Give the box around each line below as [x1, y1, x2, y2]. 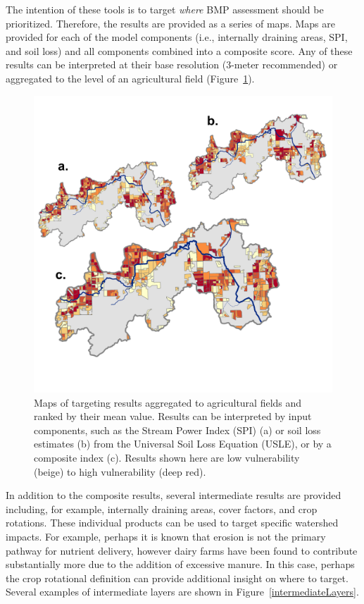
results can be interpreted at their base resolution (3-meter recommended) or [6, 57, 338, 72]
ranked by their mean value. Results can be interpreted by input [34, 409, 312, 424]
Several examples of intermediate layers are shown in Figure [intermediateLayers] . [6, 584, 359, 599]
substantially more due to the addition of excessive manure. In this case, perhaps [6, 557, 355, 572]
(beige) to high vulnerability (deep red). [34, 464, 206, 479]
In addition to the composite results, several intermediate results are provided [6, 488, 341, 503]
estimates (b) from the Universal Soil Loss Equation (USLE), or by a [34, 436, 332, 451]
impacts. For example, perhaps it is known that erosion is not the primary [6, 529, 326, 544]
